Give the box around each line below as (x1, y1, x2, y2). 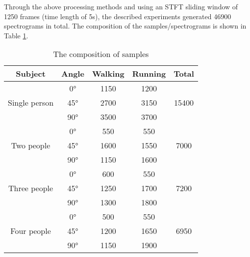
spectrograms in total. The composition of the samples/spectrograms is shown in (4, 21, 247, 31)
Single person (8, 97, 54, 109)
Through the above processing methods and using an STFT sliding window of (4, 1, 238, 11)
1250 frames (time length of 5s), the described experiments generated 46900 (4, 11, 231, 21)
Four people (10, 225, 51, 237)
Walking (92, 68, 125, 80)
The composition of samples (53, 48, 149, 60)
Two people (11, 140, 50, 151)
